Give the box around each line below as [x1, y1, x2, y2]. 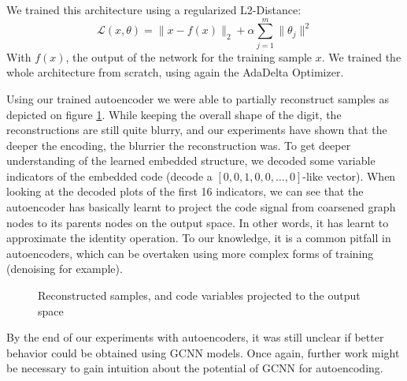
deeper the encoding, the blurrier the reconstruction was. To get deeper [6, 136, 351, 153]
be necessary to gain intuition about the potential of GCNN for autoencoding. [6, 360, 383, 376]
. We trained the [321, 48, 401, 65]
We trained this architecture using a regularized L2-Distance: [6, 2, 302, 17]
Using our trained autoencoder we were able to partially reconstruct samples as [6, 90, 389, 106]
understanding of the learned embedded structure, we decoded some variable [6, 152, 376, 169]
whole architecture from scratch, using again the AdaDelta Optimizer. [6, 64, 344, 80]
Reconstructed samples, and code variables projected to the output [38, 287, 361, 304]
